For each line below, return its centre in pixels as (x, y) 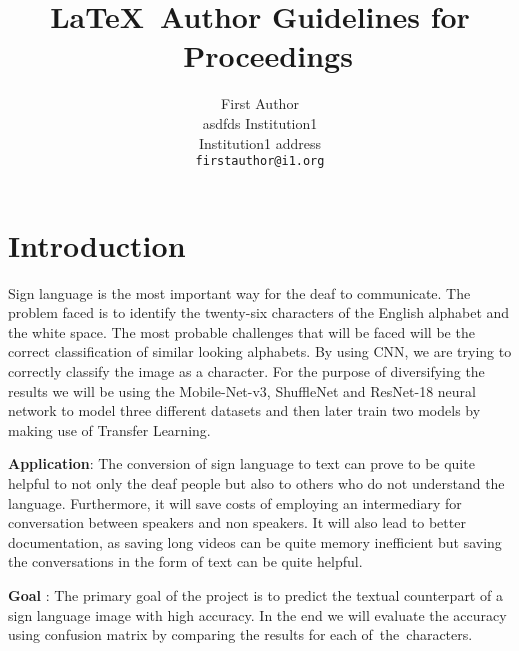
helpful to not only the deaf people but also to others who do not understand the (256, 483)
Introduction (97, 244)
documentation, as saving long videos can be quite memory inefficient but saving (255, 541)
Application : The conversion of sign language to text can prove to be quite (241, 463)
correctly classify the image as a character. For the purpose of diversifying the (246, 371)
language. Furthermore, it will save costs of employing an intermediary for (235, 502)
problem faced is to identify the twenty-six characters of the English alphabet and (259, 312)
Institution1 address (259, 142)
